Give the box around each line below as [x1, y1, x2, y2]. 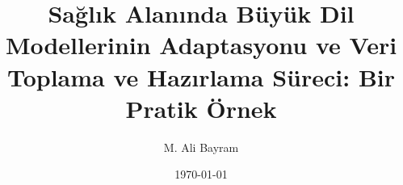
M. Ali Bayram [163, 138, 239, 155]
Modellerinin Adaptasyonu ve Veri [5, 28, 397, 61]
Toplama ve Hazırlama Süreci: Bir [6, 60, 396, 93]
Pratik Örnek [125, 91, 277, 124]
